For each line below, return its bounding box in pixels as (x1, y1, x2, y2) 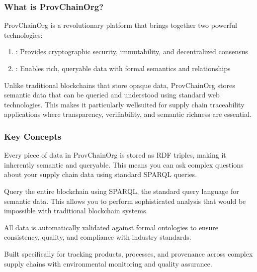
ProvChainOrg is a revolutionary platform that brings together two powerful (4, 20, 237, 30)
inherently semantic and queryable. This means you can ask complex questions (4, 159, 244, 170)
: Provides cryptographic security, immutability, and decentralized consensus (15, 46, 248, 57)
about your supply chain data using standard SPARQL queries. (4, 169, 197, 180)
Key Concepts (4, 130, 62, 142)
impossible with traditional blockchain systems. (4, 205, 148, 216)
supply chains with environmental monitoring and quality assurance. (4, 258, 212, 269)
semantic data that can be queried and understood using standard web (4, 90, 220, 100)
